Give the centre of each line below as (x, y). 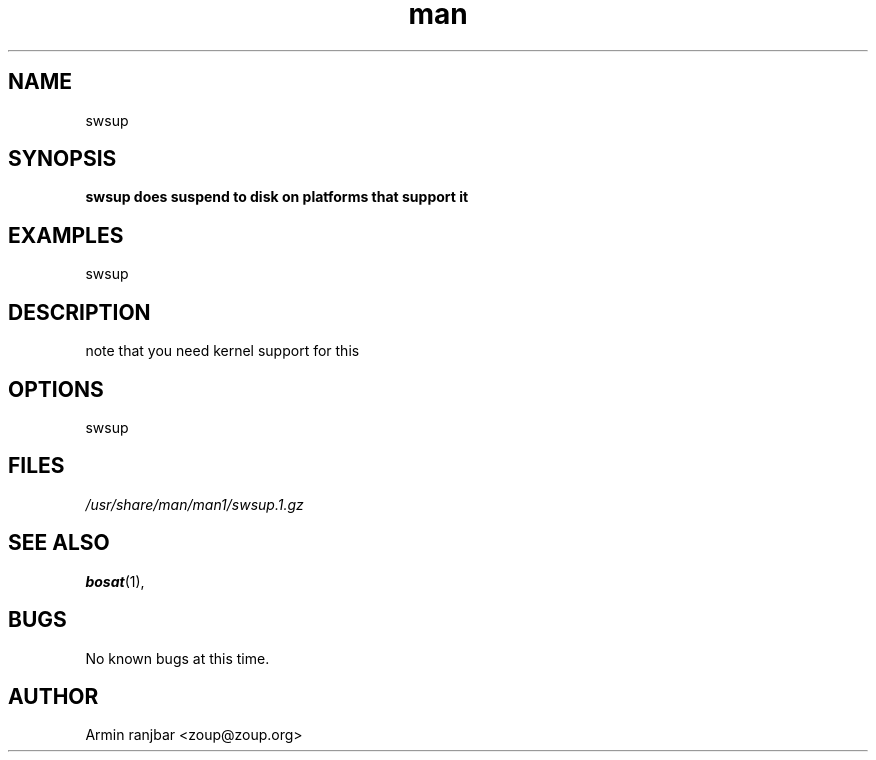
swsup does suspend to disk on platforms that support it (277, 197)
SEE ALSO (59, 543)
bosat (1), (115, 581)
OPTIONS (56, 389)
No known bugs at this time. (177, 658)
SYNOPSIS (62, 159)
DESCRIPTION (79, 312)
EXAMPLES (66, 235)
